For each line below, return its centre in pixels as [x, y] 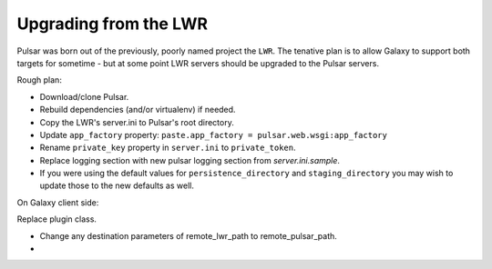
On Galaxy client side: [58, 202]
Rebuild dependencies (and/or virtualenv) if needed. [138, 110]
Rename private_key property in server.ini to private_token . [168, 148]
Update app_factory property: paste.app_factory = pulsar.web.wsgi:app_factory [213, 134]
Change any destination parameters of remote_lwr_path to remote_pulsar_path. [188, 235]
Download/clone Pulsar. [84, 96]
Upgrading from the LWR [113, 24]
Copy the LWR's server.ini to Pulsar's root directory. [137, 122]
